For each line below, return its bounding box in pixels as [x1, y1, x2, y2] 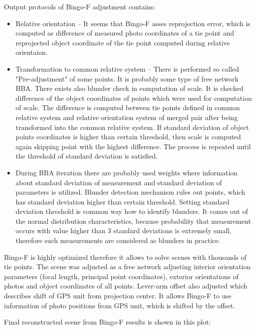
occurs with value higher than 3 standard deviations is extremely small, [15, 225, 231, 236]
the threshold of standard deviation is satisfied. [15, 151, 158, 161]
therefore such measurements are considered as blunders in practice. [15, 235, 221, 246]
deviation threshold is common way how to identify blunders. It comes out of [15, 206, 248, 216]
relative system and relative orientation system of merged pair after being [15, 112, 238, 122]
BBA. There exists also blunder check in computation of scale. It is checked [15, 83, 244, 93]
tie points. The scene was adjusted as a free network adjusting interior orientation [4, 261, 251, 272]
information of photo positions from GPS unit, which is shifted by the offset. [4, 300, 235, 310]
